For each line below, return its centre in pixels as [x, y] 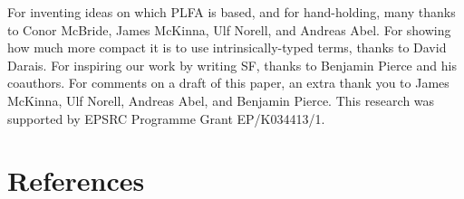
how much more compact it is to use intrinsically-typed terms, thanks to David [227, 47]
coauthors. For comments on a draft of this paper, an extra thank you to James [228, 83]
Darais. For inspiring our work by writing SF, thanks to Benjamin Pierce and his [232, 65]
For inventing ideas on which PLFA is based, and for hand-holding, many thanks [232, 12]
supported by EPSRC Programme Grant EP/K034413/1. [166, 118]
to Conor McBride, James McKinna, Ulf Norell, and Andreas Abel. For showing [229, 29]
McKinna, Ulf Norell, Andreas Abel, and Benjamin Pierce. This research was [221, 100]
